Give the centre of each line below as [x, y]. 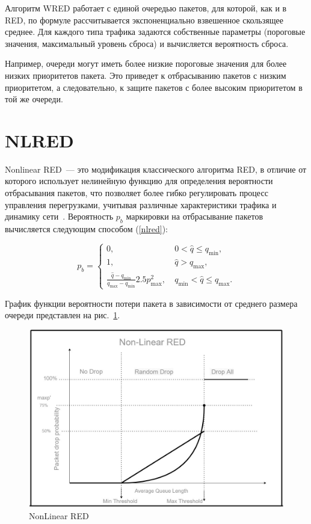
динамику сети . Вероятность [59, 216]
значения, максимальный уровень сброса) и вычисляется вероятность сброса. [147, 43]
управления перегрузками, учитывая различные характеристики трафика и [141, 204]
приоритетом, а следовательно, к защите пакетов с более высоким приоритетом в [154, 87]
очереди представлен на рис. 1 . [63, 315]
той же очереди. [34, 99]
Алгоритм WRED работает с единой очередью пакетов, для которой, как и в [146, 8]
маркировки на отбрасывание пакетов [194, 216]
